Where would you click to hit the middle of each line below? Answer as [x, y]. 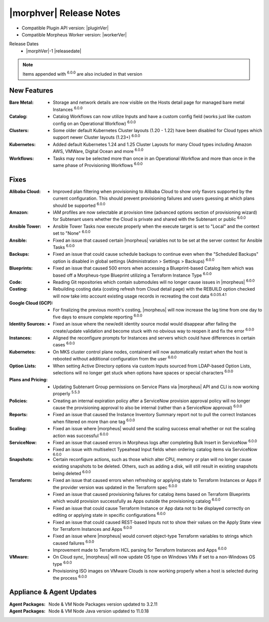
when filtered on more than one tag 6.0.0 [94, 421]
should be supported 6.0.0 [79, 205]
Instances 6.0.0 [68, 109]
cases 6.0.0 [64, 344]
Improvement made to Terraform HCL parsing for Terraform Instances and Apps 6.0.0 [140, 550]
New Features [31, 90]
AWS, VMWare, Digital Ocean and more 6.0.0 [98, 151]
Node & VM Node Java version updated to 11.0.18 [99, 611]
